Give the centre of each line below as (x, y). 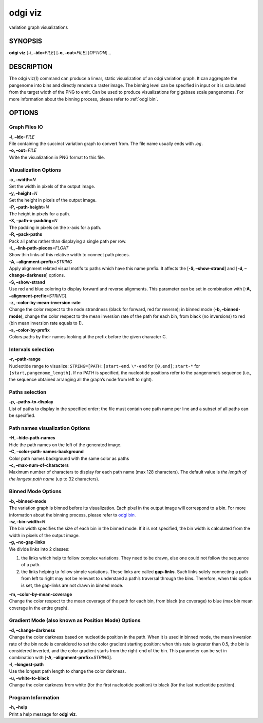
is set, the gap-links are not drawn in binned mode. (72, 585)
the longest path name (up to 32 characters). (54, 479)
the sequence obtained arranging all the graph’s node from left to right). (81, 380)
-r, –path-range (25, 359)
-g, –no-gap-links (27, 542)
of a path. (31, 565)
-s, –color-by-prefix (29, 330)
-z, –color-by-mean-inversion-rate (45, 303)
